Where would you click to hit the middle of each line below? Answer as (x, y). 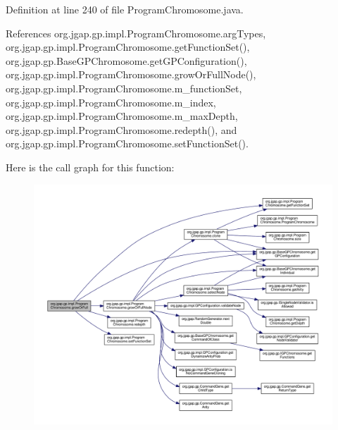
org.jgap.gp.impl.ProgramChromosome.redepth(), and (121, 129)
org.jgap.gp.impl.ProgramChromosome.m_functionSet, (124, 88)
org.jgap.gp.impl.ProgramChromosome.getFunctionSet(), (128, 47)
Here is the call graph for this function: (90, 167)
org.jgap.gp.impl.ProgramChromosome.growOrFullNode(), (131, 74)
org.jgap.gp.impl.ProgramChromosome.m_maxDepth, (122, 116)
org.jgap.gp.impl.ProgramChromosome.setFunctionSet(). (127, 143)
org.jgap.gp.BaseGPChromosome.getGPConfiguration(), (126, 60)
